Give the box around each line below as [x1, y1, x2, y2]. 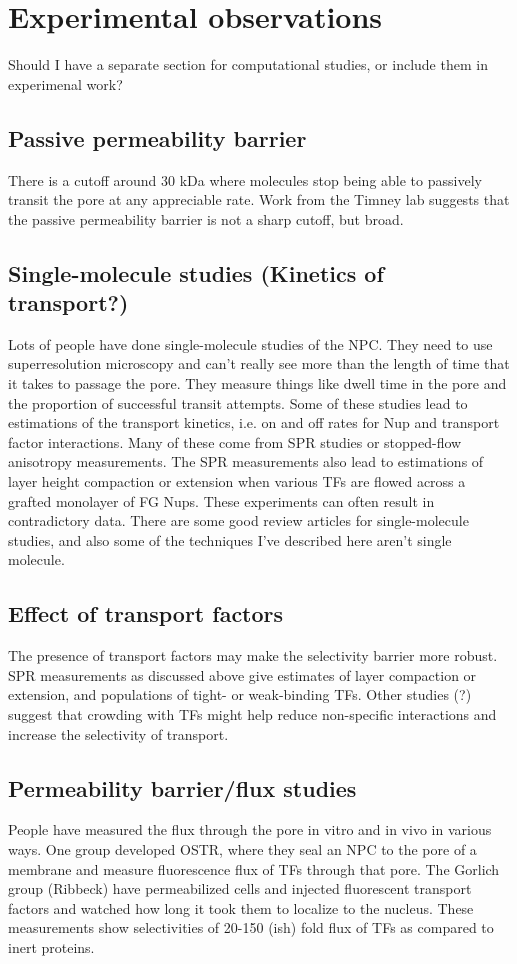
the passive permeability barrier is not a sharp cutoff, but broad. [8, 208, 404, 229]
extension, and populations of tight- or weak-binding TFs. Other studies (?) [8, 684, 472, 705]
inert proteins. [8, 936, 95, 957]
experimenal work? [8, 73, 123, 94]
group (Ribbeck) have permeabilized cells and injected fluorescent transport [8, 878, 472, 899]
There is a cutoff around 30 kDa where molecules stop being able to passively [8, 169, 482, 190]
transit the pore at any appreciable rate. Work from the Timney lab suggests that [8, 189, 510, 210]
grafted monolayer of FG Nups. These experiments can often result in [8, 490, 435, 511]
